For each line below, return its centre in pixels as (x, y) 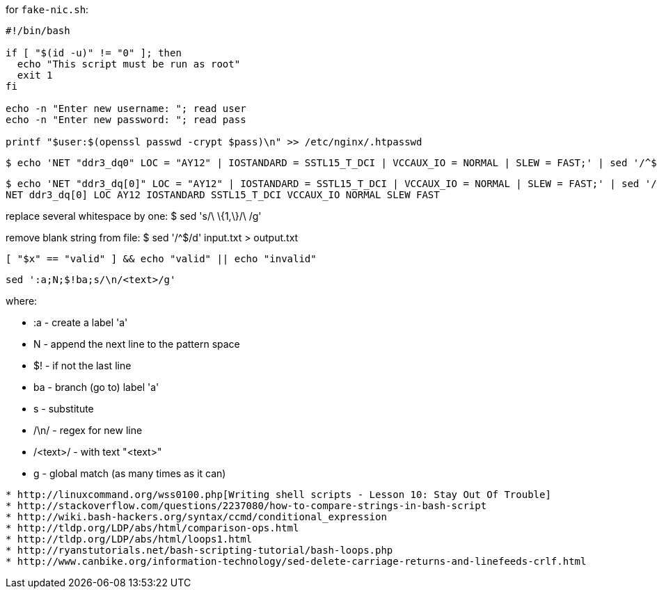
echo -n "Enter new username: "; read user (126, 109)
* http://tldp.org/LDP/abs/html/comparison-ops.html (152, 528)
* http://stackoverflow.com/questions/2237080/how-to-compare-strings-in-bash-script (246, 506)
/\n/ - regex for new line (88, 430)
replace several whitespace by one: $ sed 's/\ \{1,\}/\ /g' (134, 216)
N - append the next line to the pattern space (137, 344)
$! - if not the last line (82, 366)
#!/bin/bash (38, 31)
